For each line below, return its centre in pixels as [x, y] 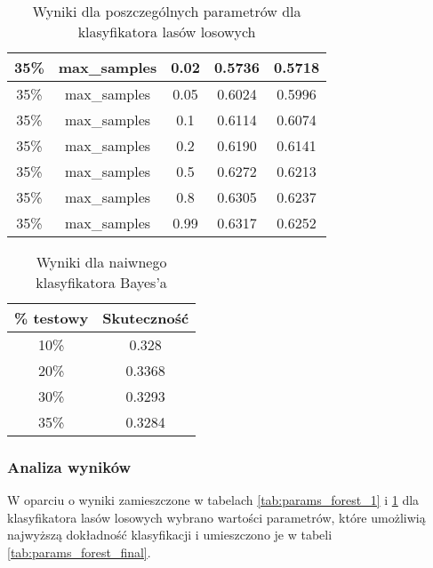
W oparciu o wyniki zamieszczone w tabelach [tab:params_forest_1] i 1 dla [213, 500]
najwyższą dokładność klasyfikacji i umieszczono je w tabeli [170, 535]
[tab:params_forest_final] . [79, 552]
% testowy [52, 318]
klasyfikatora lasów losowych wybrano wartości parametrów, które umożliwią [216, 517]
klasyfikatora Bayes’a [101, 282]
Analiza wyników [69, 466]
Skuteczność [146, 318]
